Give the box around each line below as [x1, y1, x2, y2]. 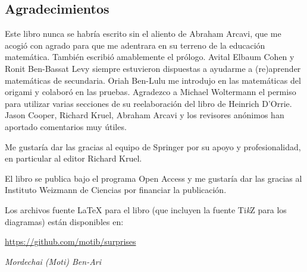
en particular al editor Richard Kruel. [5, 152, 142, 165]
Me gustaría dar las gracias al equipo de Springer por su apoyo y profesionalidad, [5, 140, 301, 153]
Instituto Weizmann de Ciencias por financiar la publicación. [5, 184, 227, 196]
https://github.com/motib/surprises [5, 235, 136, 248]
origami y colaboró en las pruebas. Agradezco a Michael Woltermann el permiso [5, 86, 296, 98]
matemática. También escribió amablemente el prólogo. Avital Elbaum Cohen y [5, 50, 295, 63]
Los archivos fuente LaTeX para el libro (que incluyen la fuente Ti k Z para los [5, 203, 287, 216]
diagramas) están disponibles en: [5, 215, 124, 227]
